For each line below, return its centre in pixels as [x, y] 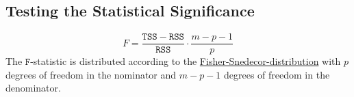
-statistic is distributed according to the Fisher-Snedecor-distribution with [186, 61]
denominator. [33, 88]
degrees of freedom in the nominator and [91, 74]
